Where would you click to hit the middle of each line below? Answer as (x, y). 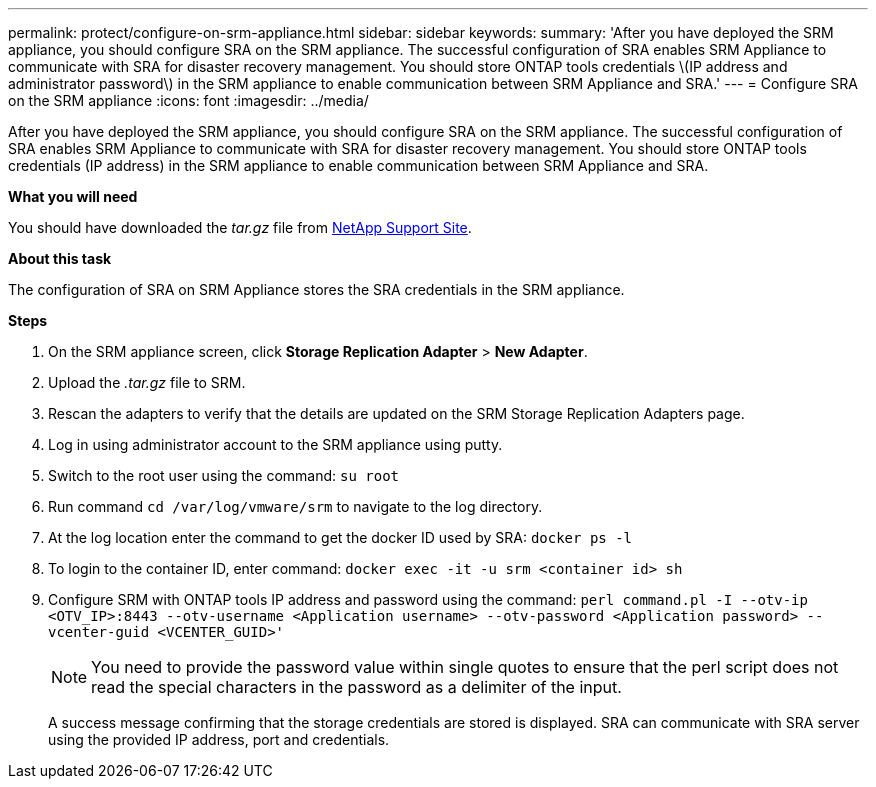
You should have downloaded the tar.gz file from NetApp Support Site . (240, 227)
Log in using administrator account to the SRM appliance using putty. (275, 444)
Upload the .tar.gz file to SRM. (147, 382)
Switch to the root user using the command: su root (224, 475)
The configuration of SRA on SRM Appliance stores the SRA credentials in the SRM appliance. (316, 289)
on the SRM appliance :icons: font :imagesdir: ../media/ (188, 100)
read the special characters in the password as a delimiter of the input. (356, 687)
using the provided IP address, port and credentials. (219, 739)
